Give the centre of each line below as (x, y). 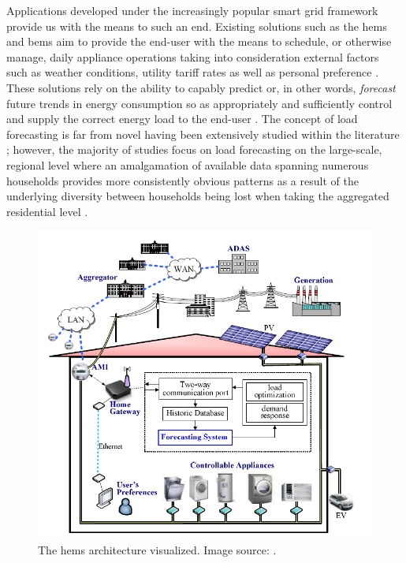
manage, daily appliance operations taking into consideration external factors (193, 56)
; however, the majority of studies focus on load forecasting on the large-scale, (194, 149)
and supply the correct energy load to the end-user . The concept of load (182, 119)
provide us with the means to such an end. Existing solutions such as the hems (197, 26)
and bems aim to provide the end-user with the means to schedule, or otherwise (199, 41)
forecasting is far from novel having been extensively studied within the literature (203, 134)
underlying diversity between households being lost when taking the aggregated (198, 196)
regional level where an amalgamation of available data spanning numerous (188, 164)
